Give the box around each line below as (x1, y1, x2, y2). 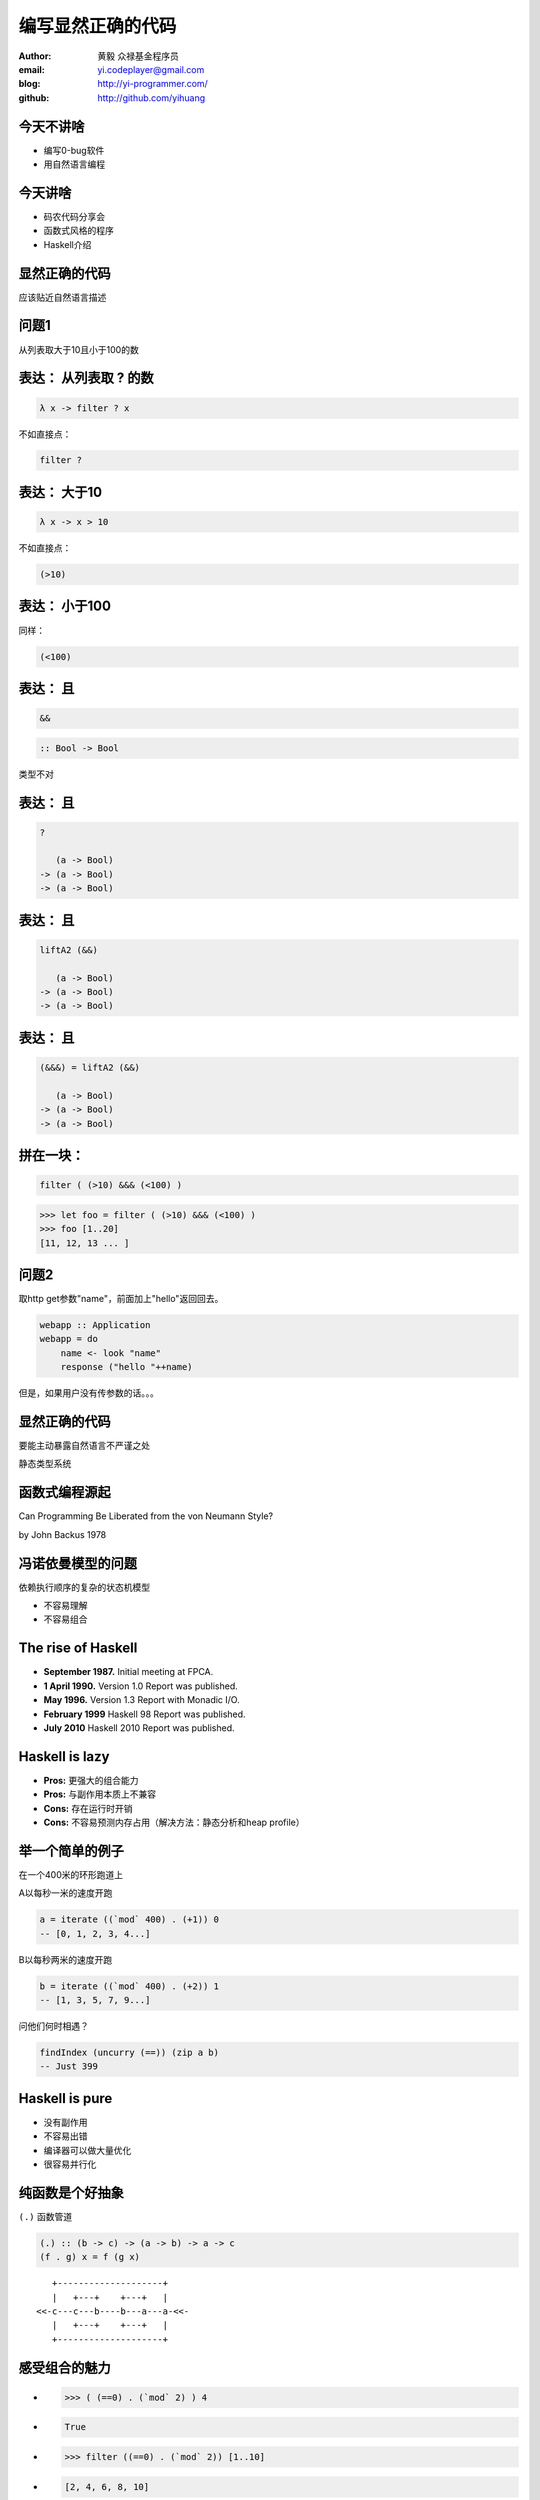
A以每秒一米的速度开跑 (18, 1887, 113, 1899)
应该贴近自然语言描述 (18, 291, 107, 303)
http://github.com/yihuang (97, 91, 206, 104)
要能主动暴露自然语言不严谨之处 (18, 1440, 150, 1452)
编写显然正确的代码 (18, 15, 177, 37)
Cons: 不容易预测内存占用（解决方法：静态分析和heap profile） (43, 1816, 305, 1828)
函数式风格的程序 (43, 225, 114, 237)
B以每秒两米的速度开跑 (18, 1953, 113, 1965)
